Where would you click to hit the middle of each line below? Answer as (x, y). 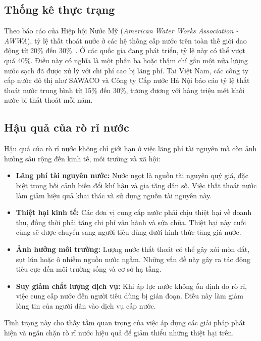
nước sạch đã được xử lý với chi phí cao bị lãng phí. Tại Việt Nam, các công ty (126, 70)
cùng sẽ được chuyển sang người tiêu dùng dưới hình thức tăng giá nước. (128, 232)
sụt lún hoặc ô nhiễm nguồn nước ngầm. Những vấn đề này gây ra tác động (133, 259)
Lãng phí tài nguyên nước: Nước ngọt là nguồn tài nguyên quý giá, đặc (132, 175)
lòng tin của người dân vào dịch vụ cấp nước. (86, 305)
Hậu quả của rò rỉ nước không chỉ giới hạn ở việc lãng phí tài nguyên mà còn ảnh (130, 148)
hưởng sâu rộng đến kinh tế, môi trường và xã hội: (82, 158)
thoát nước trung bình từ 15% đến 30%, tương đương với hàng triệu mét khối (124, 90)
